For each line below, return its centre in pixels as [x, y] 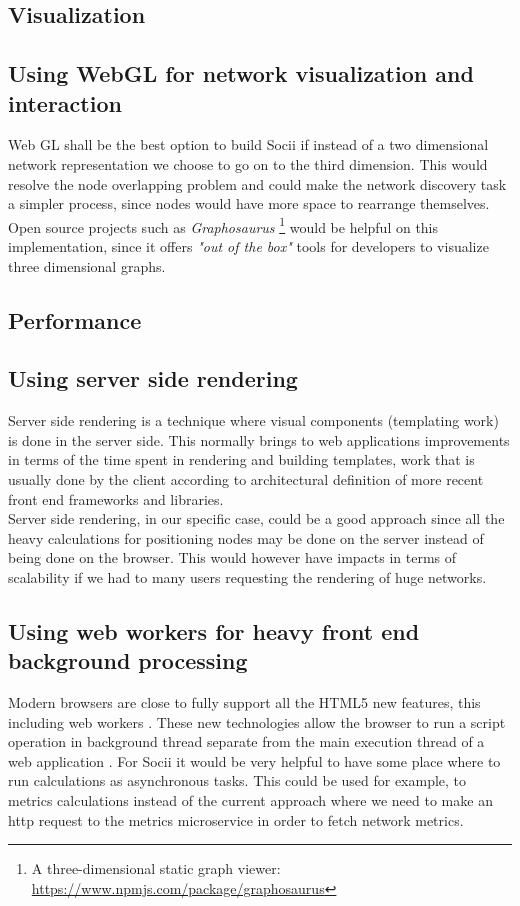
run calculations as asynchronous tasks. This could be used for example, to [237, 780]
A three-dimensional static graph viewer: [156, 868]
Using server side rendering [153, 378]
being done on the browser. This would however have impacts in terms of [232, 557]
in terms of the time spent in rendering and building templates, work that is [241, 459]
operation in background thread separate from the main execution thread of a [246, 741]
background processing [128, 660]
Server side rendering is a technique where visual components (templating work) [253, 420]
